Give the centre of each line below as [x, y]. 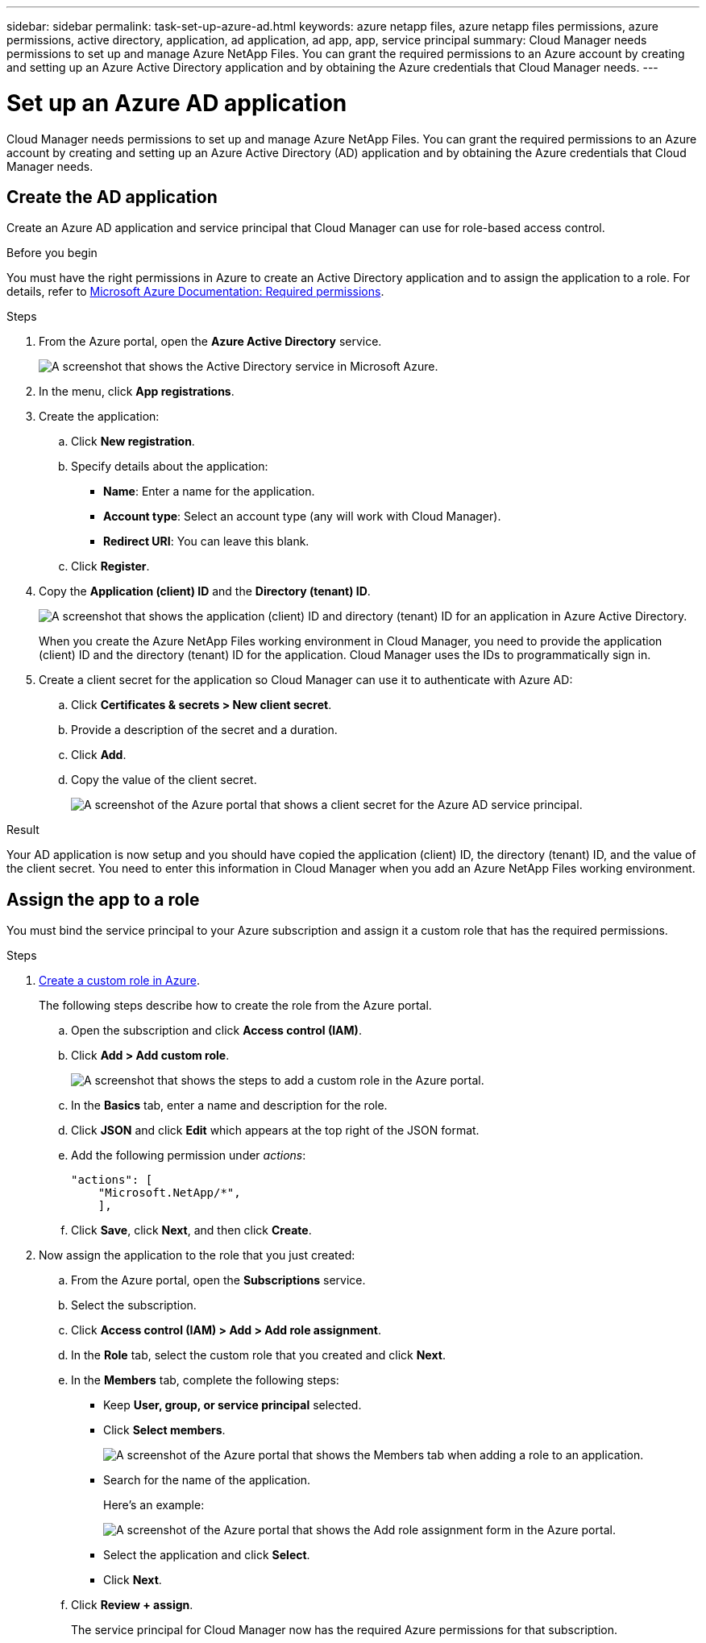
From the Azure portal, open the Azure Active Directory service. [210, 342]
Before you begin [52, 253]
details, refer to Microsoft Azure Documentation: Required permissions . [195, 292]
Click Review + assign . [132, 1605]
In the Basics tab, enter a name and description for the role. [229, 1106]
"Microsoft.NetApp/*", [169, 1193]
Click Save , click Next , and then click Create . [191, 1230]
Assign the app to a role [103, 899]
